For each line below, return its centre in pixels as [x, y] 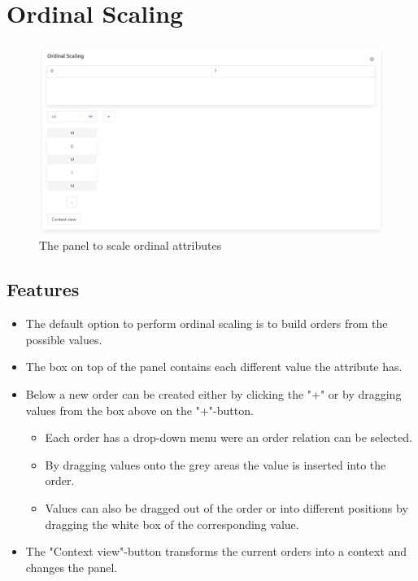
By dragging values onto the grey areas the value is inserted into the [216, 464]
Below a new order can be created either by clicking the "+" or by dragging [213, 394]
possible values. [64, 339]
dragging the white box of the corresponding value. [172, 524]
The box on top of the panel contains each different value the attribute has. [214, 367]
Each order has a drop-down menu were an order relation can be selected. [229, 437]
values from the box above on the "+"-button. [139, 410]
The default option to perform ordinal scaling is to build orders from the [207, 323]
